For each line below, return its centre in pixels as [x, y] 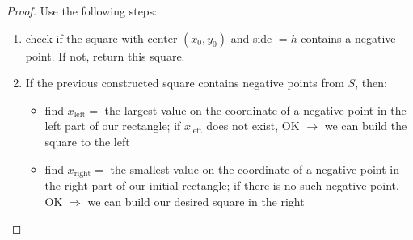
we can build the [366, 126]
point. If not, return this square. [105, 55]
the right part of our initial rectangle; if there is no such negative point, [222, 185]
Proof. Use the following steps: [82, 11]
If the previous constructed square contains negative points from [185, 83]
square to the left [87, 141]
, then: [371, 83]
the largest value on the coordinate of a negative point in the [255, 109]
